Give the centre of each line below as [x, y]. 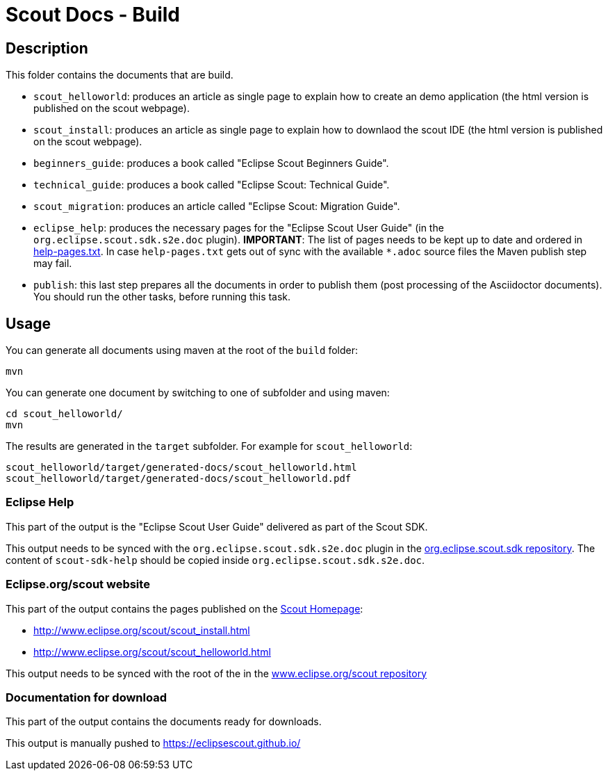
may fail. [53, 264]
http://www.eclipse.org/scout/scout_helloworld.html [152, 652]
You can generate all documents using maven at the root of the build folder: [182, 350]
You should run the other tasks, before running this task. [162, 297]
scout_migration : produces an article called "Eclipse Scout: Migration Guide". [217, 207]
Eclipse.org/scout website [78, 584]
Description [47, 48]
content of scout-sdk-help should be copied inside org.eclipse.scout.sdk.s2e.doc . [215, 560]
